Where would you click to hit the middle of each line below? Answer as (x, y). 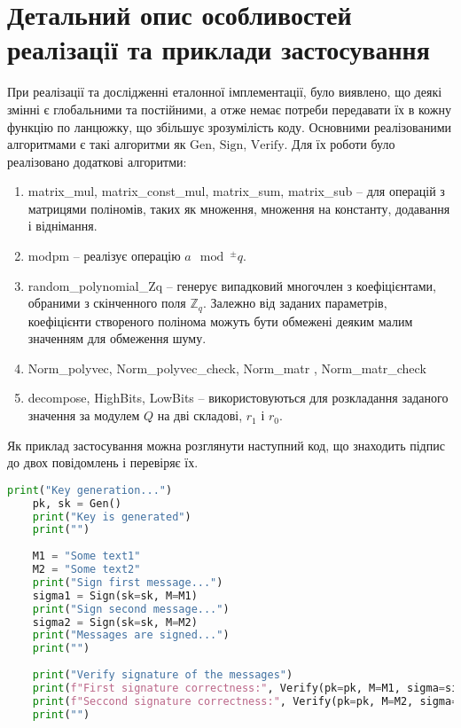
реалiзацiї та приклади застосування (219, 49)
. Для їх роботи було (340, 144)
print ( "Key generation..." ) (90, 490)
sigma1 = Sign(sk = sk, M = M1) (115, 595)
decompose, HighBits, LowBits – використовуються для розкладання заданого (238, 398)
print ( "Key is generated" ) (112, 517)
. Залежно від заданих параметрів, (295, 303)
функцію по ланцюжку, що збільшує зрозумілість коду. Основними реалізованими (230, 126)
